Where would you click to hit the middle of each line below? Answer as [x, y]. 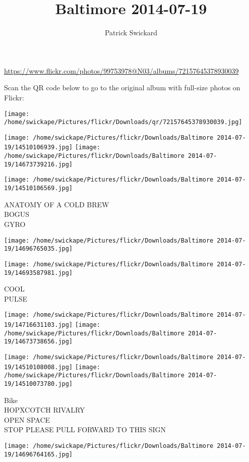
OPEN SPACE [27, 419]
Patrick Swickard [131, 33]
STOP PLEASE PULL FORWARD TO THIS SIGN [85, 429]
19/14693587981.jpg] [39, 273]
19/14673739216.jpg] [39, 164]
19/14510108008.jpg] [39, 367]
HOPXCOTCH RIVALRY [45, 410]
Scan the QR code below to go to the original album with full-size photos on [122, 88]
